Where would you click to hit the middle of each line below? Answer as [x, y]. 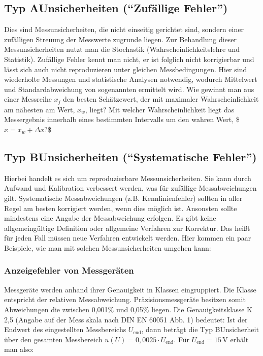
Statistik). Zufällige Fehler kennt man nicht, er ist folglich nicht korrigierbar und [129, 59]
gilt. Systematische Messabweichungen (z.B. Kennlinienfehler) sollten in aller [123, 198]
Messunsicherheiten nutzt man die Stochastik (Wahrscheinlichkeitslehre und [122, 49]
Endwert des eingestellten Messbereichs [65, 329]
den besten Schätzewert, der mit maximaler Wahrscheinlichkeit [161, 99]
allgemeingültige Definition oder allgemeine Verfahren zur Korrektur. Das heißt [127, 228]
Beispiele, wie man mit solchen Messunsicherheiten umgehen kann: [108, 247]
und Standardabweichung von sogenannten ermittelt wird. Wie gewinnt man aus [129, 89]
